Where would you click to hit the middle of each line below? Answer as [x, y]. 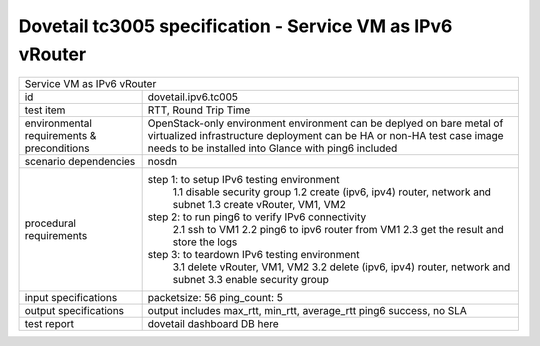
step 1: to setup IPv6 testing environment [243, 180]
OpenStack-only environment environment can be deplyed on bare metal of [325, 123]
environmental [58, 123]
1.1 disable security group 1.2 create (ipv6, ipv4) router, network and [332, 192]
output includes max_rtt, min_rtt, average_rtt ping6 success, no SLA [307, 311]
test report [49, 324]
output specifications [74, 311]
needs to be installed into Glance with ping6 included [272, 148]
